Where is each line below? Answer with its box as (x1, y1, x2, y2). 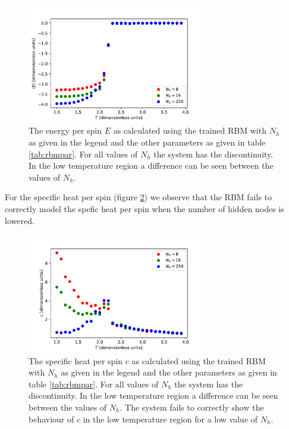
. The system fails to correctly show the (120, 401, 264, 414)
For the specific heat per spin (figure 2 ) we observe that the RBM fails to (5, 191, 272, 203)
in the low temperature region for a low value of (83, 412, 258, 425)
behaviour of (29, 412, 74, 425)
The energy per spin (29, 124, 102, 137)
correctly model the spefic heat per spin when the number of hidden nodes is (5, 203, 284, 215)
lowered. (5, 214, 34, 226)
